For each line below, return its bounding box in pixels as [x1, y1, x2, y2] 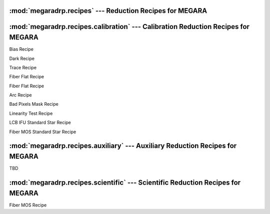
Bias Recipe [9, 46, 33, 52]
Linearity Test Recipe [9, 110, 53, 116]
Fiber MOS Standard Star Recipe [9, 129, 76, 135]
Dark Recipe [9, 55, 35, 61]
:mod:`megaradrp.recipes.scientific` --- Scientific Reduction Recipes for [9, 178, 241, 187]
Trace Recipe [9, 64, 37, 70]
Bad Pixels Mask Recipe [9, 101, 58, 107]
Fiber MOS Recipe [9, 202, 47, 208]
